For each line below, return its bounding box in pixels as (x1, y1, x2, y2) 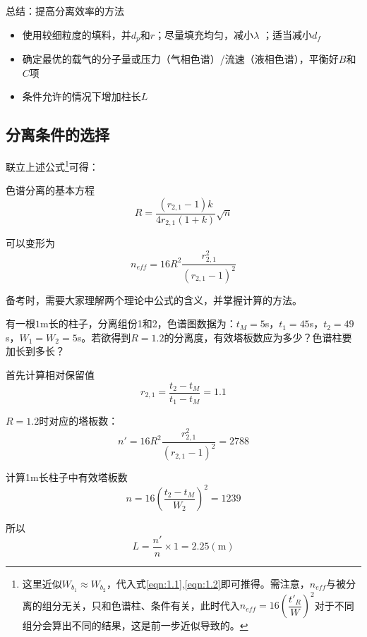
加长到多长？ (6, 344, 65, 358)
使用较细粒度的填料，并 (22, 27, 131, 42)
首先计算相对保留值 (6, 367, 95, 382)
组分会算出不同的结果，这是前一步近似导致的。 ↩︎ (22, 618, 248, 633)
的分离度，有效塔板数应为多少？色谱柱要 (164, 329, 352, 344)
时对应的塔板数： (39, 413, 119, 428)
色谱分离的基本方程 (6, 183, 95, 198)
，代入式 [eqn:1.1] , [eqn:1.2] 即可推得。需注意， (106, 576, 310, 590)
